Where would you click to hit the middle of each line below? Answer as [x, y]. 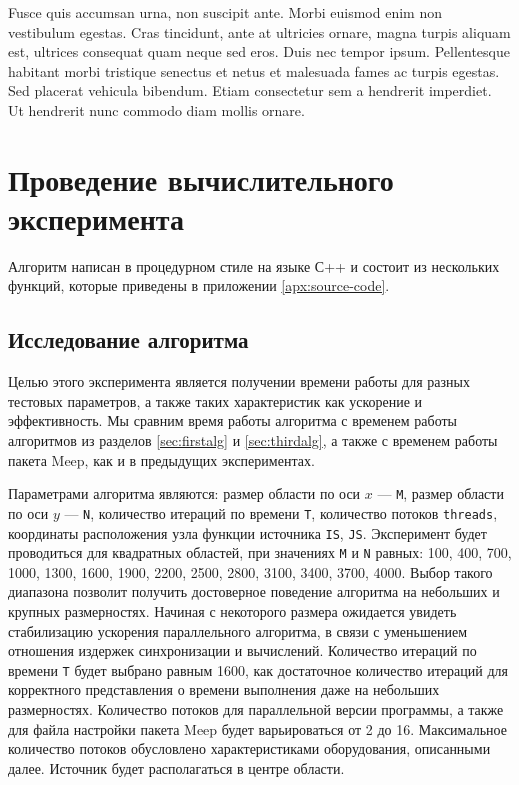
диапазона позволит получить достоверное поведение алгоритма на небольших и [254, 591]
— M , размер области [440, 493]
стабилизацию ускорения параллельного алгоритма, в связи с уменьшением [238, 630]
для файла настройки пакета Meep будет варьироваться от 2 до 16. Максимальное [257, 728]
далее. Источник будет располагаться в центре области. [176, 767]
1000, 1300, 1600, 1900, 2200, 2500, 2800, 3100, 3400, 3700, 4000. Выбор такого [250, 571]
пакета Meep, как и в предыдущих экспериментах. [161, 459]
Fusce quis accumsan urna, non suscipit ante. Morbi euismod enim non [225, 12]
